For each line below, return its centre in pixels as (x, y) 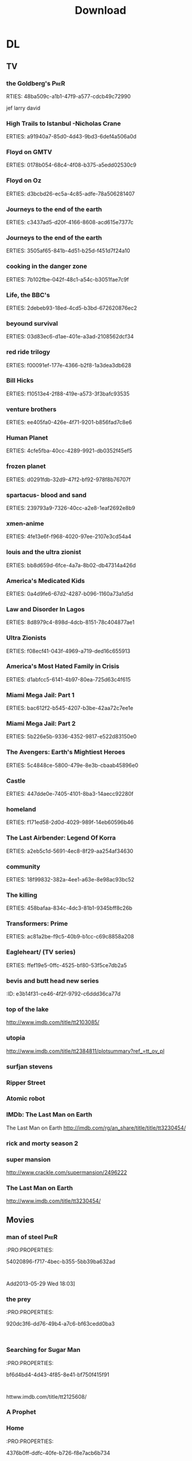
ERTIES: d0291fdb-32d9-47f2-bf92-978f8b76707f (68, 479)
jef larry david (23, 108)
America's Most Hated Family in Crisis (63, 666)
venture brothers (31, 409)
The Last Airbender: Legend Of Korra (61, 838)
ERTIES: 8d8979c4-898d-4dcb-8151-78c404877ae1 (70, 622)
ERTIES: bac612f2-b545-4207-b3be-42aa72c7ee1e (70, 708)
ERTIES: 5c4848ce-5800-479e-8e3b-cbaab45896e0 (72, 765)
